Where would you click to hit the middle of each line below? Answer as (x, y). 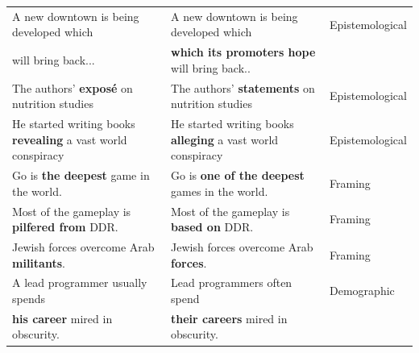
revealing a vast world (70, 139)
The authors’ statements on (243, 87)
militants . (39, 262)
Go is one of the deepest (238, 175)
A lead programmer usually (80, 282)
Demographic (362, 291)
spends (29, 298)
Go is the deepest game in (81, 175)
